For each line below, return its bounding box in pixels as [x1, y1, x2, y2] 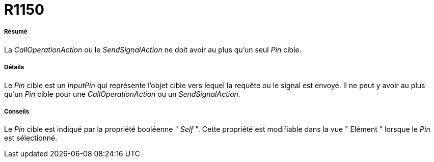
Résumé [4, 28, 28, 36]
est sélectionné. [4, 133, 58, 143]
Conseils [4, 107, 30, 115]
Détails [4, 64, 24, 71]
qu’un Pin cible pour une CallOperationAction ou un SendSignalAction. [4, 89, 240, 98]
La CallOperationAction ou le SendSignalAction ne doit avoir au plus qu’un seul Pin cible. [4, 45, 302, 54]
